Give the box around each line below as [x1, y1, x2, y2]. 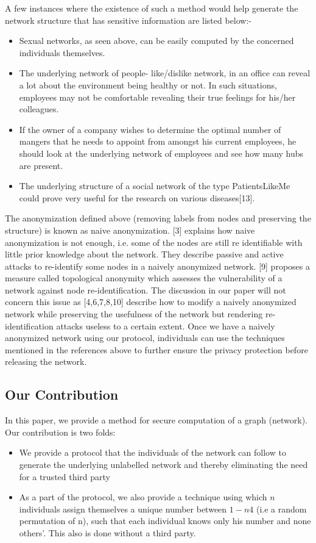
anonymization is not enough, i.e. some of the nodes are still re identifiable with [5, 236, 303, 248]
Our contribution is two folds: [5, 425, 116, 438]
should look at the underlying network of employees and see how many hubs [19, 146, 304, 159]
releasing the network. [5, 355, 87, 368]
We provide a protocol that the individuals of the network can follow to [19, 446, 286, 459]
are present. [19, 159, 63, 171]
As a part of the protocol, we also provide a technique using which [19, 491, 267, 503]
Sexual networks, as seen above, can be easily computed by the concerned [19, 34, 294, 47]
